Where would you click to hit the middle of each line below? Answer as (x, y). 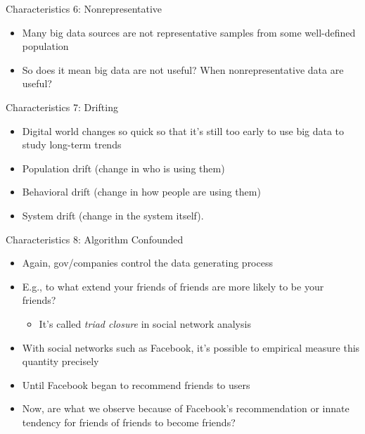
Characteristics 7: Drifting (62, 107)
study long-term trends (72, 145)
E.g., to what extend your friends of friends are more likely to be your (173, 286)
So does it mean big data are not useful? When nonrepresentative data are (183, 69)
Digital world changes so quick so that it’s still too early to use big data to (183, 130)
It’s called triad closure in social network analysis (145, 323)
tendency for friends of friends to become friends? (129, 422)
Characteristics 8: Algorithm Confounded (95, 239)
